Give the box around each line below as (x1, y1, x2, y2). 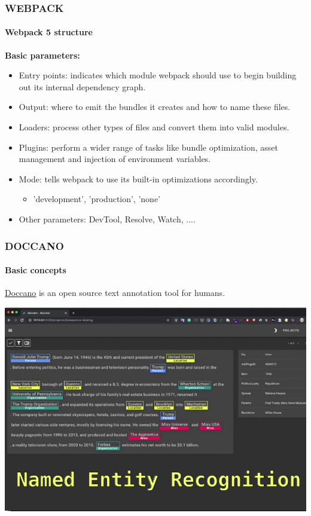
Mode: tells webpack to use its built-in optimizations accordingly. (19, 172, 258, 185)
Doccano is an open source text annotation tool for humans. (5, 286, 225, 299)
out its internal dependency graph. (19, 80, 146, 93)
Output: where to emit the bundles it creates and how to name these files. (19, 100, 291, 113)
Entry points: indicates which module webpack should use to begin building (19, 69, 297, 81)
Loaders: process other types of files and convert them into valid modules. (19, 121, 289, 133)
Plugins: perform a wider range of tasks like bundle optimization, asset (19, 141, 278, 153)
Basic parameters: (5, 48, 80, 61)
